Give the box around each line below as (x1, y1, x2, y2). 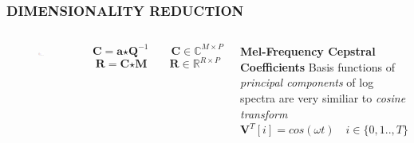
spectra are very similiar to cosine (240, 90, 406, 106)
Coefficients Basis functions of (240, 58, 395, 75)
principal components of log (240, 74, 374, 91)
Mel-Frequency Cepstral (240, 43, 376, 60)
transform (240, 105, 288, 122)
